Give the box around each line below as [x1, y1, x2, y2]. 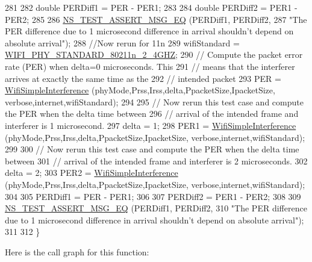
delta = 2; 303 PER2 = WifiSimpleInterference [5, 166, 178, 179]
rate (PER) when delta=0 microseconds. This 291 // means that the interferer [5, 60, 295, 72]
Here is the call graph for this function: [5, 245, 149, 258]
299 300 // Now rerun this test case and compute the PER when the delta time [5, 143, 299, 155]
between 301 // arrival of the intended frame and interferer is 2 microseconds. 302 [5, 154, 308, 167]
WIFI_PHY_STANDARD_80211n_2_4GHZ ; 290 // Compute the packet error [5, 48, 303, 61]
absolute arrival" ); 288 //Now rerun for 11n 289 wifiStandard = [5, 36, 240, 49]
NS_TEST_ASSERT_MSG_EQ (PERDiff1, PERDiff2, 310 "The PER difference [5, 202, 307, 214]
